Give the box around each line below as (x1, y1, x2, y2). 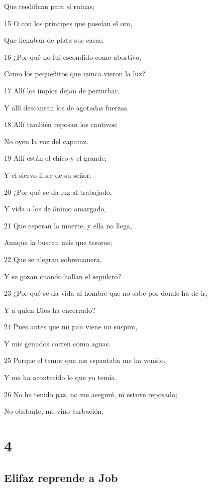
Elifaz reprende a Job (4, 469, 118, 485)
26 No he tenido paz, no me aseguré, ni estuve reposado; (4, 389, 177, 399)
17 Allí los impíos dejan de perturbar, (4, 85, 120, 95)
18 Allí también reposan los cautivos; (4, 119, 118, 130)
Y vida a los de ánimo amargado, (4, 203, 107, 214)
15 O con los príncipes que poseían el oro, (4, 18, 133, 28)
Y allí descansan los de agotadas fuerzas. (4, 102, 129, 112)
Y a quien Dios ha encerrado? (4, 304, 95, 315)
